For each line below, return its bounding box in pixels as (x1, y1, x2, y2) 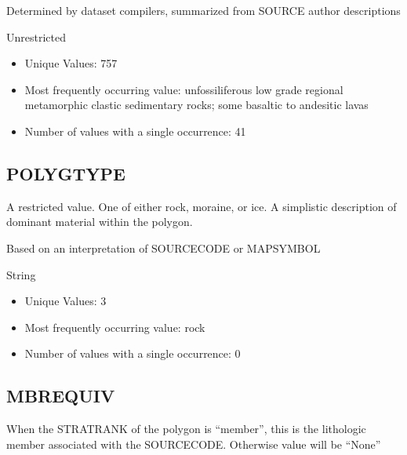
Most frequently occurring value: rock (24, 318, 205, 335)
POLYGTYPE (6, 161, 125, 185)
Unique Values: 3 (24, 293, 107, 309)
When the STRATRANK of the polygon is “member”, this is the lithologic (6, 420, 366, 437)
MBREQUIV (6, 384, 115, 408)
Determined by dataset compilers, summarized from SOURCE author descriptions (6, 2, 401, 18)
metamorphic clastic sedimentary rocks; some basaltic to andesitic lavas (24, 96, 369, 113)
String (6, 266, 36, 282)
